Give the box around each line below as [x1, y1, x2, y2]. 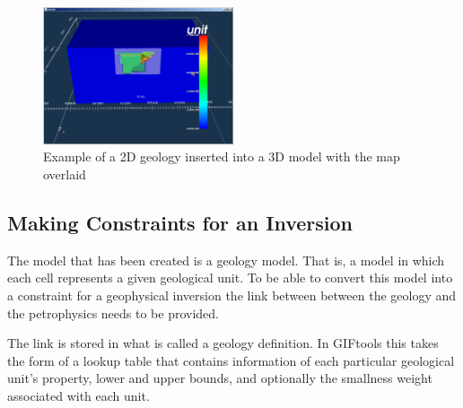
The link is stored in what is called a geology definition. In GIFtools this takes [7, 334, 439, 352]
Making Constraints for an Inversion [7, 209, 353, 237]
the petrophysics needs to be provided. [7, 303, 219, 322]
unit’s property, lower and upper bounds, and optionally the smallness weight [7, 369, 432, 387]
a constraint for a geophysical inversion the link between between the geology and [7, 286, 457, 305]
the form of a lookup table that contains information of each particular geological [7, 351, 455, 369]
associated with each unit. [7, 386, 150, 405]
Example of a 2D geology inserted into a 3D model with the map [43, 147, 400, 166]
